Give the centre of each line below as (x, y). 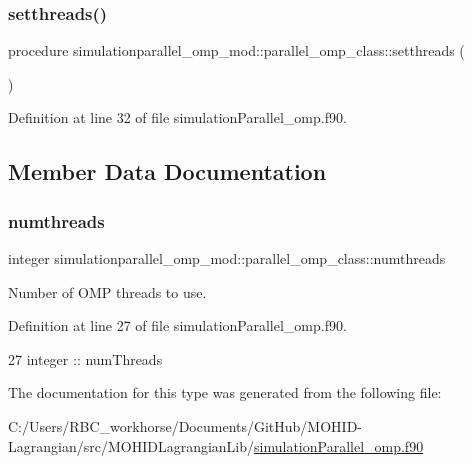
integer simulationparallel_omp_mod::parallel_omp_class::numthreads (227, 258)
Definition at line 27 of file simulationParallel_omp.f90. (177, 325)
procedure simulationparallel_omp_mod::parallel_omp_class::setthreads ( (236, 50)
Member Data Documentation (167, 171)
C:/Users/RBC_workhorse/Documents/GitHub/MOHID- (185, 425)
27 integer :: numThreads (85, 358)
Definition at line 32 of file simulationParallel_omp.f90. (177, 117)
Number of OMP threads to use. (107, 291)
